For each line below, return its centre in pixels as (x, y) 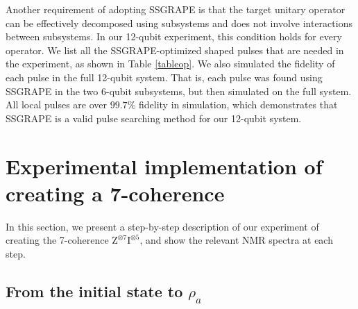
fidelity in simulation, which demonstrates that (238, 105)
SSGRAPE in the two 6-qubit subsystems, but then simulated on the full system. (179, 91)
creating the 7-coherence (57, 240)
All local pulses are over (57, 105)
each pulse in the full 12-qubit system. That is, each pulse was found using (164, 77)
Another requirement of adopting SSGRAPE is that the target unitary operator (176, 9)
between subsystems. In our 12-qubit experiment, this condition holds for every (174, 36)
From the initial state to (94, 291)
